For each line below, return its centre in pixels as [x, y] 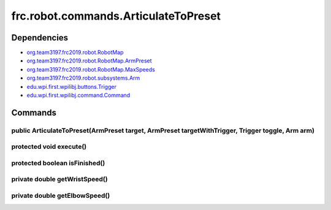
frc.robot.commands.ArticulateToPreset [116, 16]
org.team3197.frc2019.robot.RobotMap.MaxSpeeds [91, 69]
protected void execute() [49, 147]
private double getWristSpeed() [59, 179]
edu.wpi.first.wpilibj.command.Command [78, 96]
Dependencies [40, 38]
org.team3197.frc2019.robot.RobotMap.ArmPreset [89, 61]
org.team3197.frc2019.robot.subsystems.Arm [83, 78]
